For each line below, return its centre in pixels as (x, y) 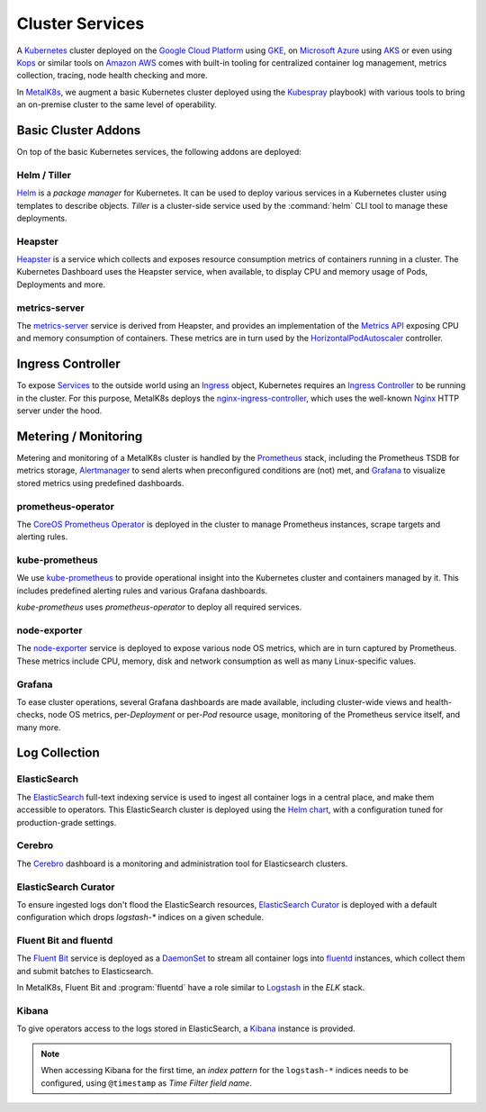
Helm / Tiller (44, 175)
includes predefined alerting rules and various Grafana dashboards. (142, 591)
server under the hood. (59, 411)
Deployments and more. (61, 285)
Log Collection (58, 753)
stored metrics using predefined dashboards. (100, 483)
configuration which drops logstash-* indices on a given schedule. (140, 918)
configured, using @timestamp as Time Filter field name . (146, 1083)
